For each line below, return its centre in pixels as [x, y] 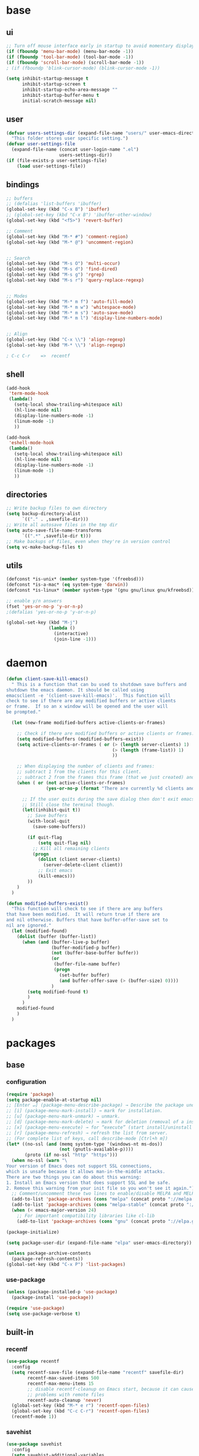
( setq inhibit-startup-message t [47, 79]
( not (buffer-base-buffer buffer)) [95, 953]
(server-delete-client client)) [83, 865]
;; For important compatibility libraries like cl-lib [86, 1215]
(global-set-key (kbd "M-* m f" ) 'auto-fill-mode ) [70, 301]
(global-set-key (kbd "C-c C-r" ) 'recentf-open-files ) [81, 1411]
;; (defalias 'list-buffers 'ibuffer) [54, 204]
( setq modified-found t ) [58, 992]
